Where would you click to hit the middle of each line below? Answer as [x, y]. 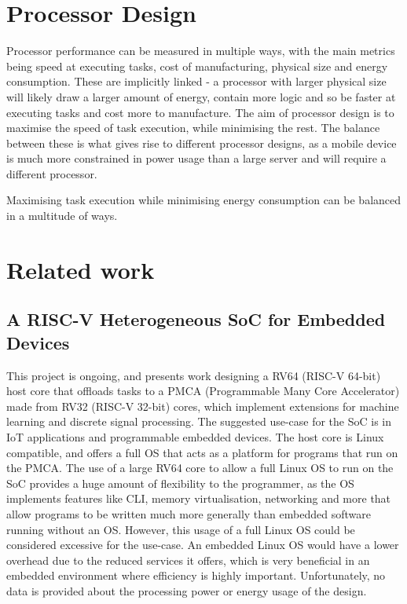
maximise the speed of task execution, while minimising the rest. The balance [193, 128]
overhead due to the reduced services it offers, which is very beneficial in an [188, 560]
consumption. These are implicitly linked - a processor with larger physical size [196, 81]
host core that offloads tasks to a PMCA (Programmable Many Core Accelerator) [203, 391]
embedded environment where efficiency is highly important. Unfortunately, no [196, 575]
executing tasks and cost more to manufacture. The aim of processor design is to [200, 112]
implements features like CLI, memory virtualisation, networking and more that [199, 498]
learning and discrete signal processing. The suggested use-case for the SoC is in [199, 421]
